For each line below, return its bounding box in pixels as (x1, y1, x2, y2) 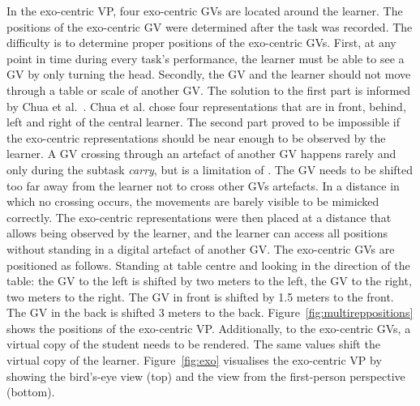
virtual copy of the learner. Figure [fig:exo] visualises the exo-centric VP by (6, 352, 382, 369)
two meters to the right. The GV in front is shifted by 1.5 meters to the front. (6, 288, 394, 305)
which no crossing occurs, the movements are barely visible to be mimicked (6, 193, 379, 210)
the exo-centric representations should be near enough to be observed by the (6, 129, 386, 146)
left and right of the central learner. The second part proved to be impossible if (6, 113, 401, 130)
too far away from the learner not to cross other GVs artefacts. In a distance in (6, 177, 400, 194)
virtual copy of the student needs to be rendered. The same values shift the (6, 335, 380, 353)
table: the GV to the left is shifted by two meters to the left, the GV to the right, (6, 272, 412, 289)
